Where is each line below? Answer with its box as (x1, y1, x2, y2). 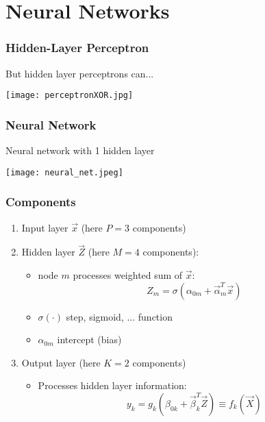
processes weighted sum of (73, 267, 183, 282)
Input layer (21, 220, 68, 234)
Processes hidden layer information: (38, 378, 187, 393)
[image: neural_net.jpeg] (5, 167, 123, 177)
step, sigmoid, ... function (66, 309, 173, 323)
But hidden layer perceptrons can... (5, 66, 154, 80)
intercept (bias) (57, 332, 122, 347)
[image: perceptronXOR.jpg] (5, 90, 134, 101)
